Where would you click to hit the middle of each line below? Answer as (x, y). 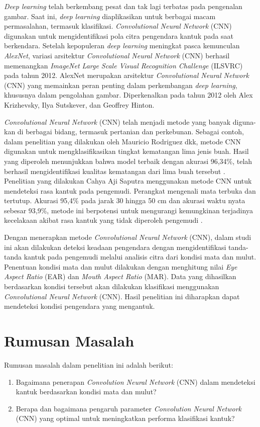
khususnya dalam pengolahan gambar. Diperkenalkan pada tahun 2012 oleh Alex (128, 95)
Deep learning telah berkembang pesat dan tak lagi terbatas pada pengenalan (123, 6)
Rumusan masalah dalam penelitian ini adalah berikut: (89, 364)
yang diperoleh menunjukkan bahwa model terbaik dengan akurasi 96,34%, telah (128, 161)
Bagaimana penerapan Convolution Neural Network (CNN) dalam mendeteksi (136, 381)
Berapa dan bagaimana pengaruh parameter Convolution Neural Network (129, 408)
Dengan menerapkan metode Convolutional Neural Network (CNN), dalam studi (128, 237)
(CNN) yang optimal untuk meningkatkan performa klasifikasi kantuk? (125, 418)
